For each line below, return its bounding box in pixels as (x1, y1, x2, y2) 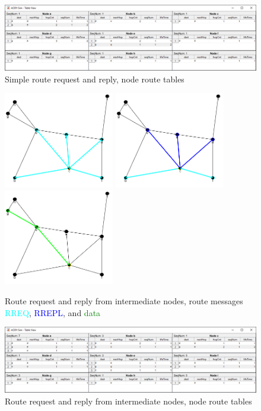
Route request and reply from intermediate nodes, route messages (5, 294, 243, 307)
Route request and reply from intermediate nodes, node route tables (5, 394, 252, 407)
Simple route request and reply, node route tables (5, 72, 184, 85)
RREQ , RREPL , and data (5, 306, 101, 318)
